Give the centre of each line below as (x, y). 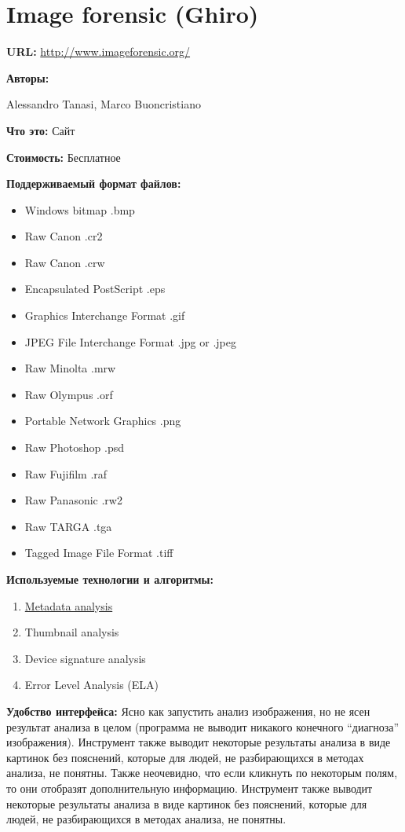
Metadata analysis (69, 605)
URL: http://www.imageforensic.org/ (99, 51)
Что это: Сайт (41, 130)
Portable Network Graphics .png (103, 421)
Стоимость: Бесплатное (64, 157)
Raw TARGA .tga (68, 526)
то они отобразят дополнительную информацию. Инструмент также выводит (190, 788)
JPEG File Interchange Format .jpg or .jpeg (130, 341)
